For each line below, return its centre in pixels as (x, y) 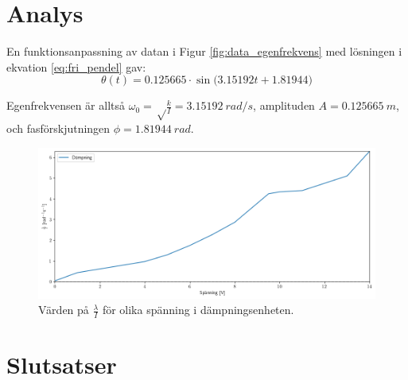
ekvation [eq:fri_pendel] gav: (76, 66)
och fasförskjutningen (58, 128)
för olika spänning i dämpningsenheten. (198, 310)
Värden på (64, 310)
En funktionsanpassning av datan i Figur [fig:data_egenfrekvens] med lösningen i (204, 51)
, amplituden (284, 105)
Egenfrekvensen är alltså (66, 105)
